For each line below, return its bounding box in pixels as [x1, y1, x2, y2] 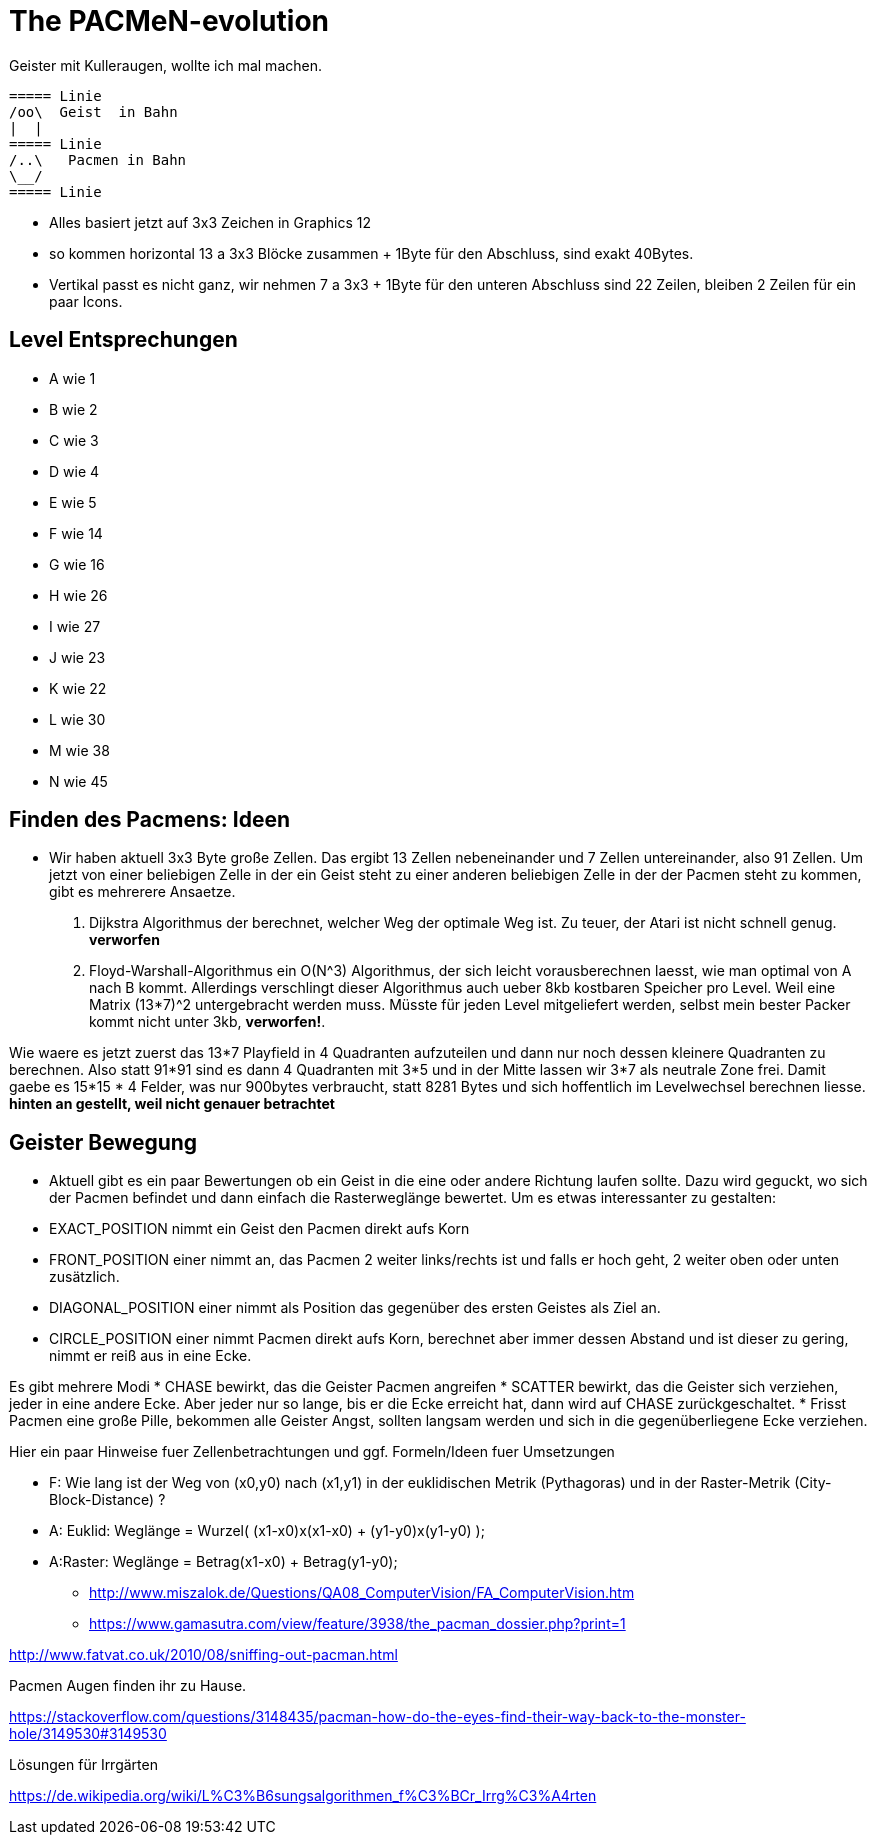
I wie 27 [49, 617, 101, 635]
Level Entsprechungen [9, 327, 238, 353]
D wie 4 [49, 462, 100, 480]
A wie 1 [49, 369, 96, 387]
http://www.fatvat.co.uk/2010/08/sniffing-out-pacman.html [9, 1646, 398, 1664]
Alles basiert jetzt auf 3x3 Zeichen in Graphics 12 [49, 213, 371, 231]
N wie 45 [49, 772, 108, 790]
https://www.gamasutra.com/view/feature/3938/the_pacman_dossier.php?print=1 [89, 1615, 626, 1633]
